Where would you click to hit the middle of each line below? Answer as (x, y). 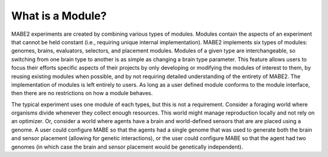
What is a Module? (59, 16)
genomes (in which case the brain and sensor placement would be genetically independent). (127, 147)
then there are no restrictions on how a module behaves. (82, 93)
